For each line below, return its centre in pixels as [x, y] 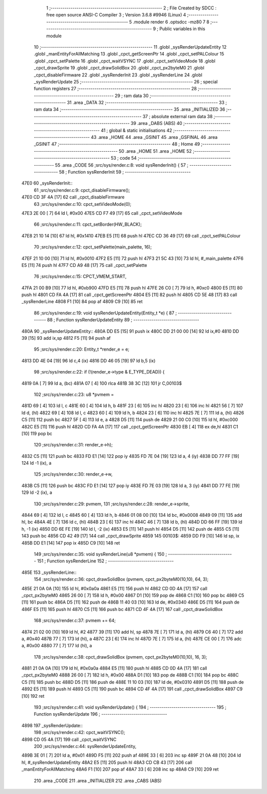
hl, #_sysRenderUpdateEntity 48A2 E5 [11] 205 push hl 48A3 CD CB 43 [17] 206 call [107, 762]
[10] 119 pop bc [37, 433]
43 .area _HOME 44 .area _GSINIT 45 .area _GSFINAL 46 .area [154, 137]
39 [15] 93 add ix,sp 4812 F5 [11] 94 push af [66, 338]
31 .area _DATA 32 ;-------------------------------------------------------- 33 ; [147, 103]
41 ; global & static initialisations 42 [136, 130]
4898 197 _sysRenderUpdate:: [52, 725]
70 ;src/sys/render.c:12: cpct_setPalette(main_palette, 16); [93, 247]
